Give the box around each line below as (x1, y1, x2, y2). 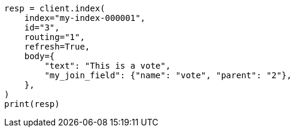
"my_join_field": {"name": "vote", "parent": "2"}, (44, 70, 292, 80)
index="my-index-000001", (24, 13, 146, 23)
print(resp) (4, 99, 60, 109)
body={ (24, 51, 55, 61)
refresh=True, (24, 42, 90, 51)
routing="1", (24, 32, 85, 42)
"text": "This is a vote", (44, 61, 171, 70)
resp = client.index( (4, 4, 105, 13)
